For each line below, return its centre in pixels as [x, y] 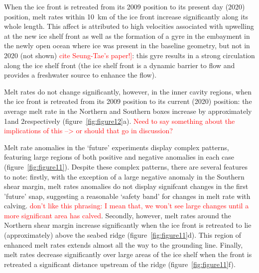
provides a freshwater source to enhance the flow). [80, 75]
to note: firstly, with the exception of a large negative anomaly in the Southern [124, 176]
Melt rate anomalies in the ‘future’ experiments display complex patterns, [117, 147]
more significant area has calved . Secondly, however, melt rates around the [118, 215]
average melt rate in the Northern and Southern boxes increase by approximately [128, 111]
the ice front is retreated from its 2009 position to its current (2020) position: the [128, 101]
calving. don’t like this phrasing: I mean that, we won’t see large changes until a [127, 206]
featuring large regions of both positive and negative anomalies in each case [119, 157]
